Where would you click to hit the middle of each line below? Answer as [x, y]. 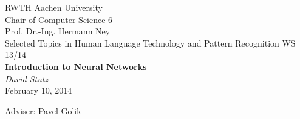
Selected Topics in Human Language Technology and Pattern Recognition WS [150, 43]
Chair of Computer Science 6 [59, 19]
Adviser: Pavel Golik [43, 110]
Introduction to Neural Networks [76, 66]
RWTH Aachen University [54, 7]
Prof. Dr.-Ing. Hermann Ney [58, 31]
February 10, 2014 [39, 90]
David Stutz [27, 78]
